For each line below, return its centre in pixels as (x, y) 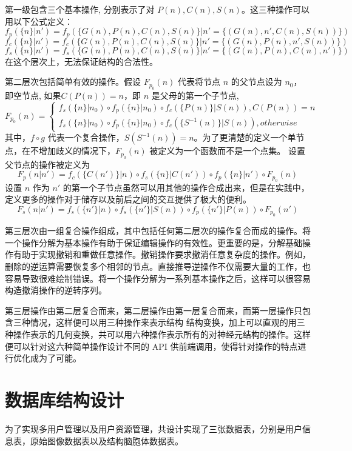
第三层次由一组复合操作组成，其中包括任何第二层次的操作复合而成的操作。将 (158, 231)
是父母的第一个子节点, (195, 95)
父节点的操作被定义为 (47, 164)
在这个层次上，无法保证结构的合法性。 (81, 61)
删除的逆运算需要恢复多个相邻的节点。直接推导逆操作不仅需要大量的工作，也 (158, 266)
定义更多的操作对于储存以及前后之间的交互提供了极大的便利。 (128, 199)
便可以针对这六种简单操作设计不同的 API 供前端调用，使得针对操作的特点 (151, 346)
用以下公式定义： (39, 21)
